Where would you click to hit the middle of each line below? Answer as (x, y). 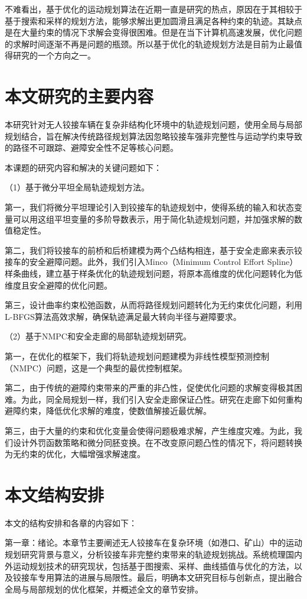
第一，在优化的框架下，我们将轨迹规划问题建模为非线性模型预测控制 (137, 356)
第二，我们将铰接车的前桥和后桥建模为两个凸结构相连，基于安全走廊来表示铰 (153, 250)
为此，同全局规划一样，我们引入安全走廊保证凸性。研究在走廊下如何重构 (161, 399)
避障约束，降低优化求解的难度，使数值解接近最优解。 (108, 411)
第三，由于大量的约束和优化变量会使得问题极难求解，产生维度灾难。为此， (149, 430)
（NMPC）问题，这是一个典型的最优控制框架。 (96, 368)
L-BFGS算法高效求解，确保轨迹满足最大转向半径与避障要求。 (123, 316)
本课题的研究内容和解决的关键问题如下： (83, 167)
